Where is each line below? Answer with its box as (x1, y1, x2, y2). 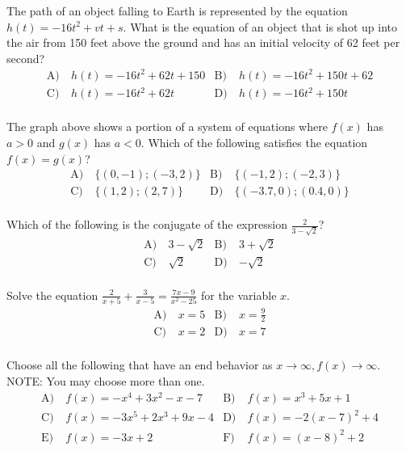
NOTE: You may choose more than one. (6, 373, 205, 390)
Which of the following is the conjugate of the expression (6, 216, 287, 233)
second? (6, 49, 45, 66)
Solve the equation (6, 286, 98, 303)
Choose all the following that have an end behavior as (6, 356, 273, 373)
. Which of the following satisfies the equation (140, 134, 368, 151)
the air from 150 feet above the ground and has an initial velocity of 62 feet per (6, 34, 400, 51)
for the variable (200, 286, 277, 303)
